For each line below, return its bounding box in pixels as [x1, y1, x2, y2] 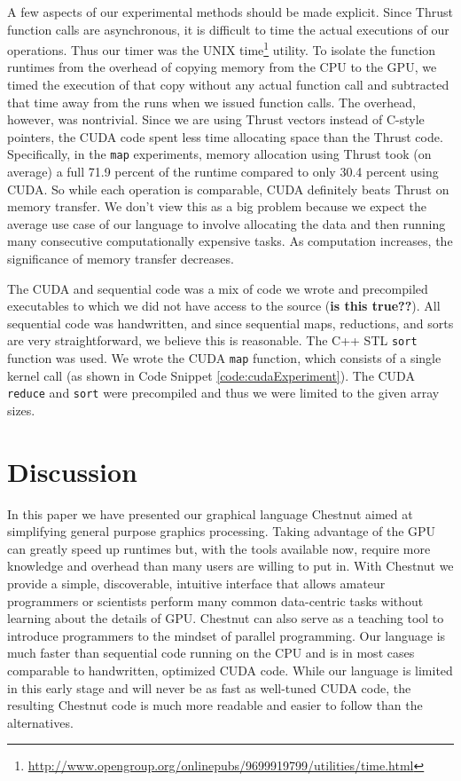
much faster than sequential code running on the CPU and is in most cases [7, 643, 415, 662]
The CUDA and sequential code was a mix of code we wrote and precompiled [7, 279, 428, 297]
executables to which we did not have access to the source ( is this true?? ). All [7, 296, 441, 315]
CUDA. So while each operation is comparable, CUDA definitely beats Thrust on [7, 179, 449, 198]
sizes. [7, 400, 35, 419]
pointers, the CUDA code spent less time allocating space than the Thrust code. [7, 127, 443, 146]
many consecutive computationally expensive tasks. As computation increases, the [7, 232, 453, 250]
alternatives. [7, 713, 74, 731]
